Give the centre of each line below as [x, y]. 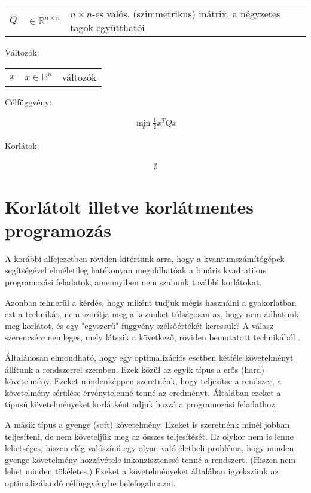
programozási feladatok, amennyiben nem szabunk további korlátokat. [133, 282]
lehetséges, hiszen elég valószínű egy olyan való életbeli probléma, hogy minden [150, 448]
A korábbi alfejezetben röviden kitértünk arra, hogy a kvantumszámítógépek [145, 258]
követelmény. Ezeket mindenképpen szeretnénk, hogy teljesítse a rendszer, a [143, 381]
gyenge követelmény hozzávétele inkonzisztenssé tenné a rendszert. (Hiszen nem [150, 459]
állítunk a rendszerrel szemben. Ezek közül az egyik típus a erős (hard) [135, 369]
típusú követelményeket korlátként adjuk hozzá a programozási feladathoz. [141, 404]
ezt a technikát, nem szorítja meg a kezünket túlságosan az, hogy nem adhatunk [152, 314]
